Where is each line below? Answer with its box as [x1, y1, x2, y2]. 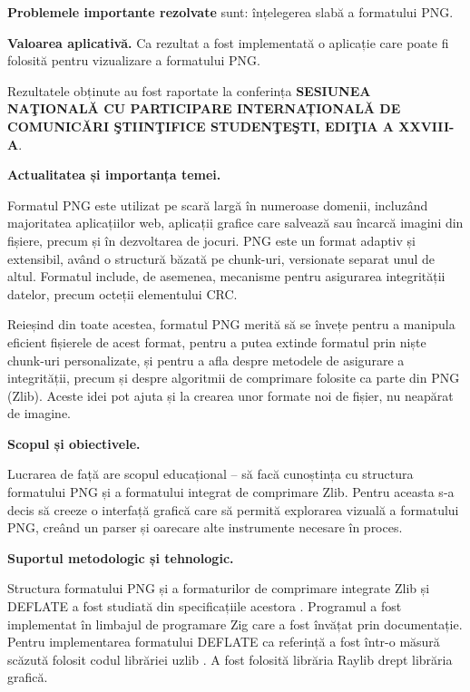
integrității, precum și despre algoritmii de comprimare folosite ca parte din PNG [7, 368, 460, 387]
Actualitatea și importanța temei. [7, 165, 221, 184]
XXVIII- [398, 116, 455, 135]
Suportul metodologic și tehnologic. [7, 548, 234, 567]
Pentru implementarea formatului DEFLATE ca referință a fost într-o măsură [7, 632, 440, 651]
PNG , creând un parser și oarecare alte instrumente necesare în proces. [7, 518, 403, 537]
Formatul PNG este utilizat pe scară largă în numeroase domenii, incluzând [7, 195, 428, 214]
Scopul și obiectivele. [7, 434, 141, 453]
